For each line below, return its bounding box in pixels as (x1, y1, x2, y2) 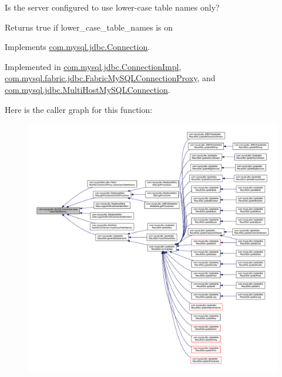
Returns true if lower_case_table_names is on (5, 21, 173, 33)
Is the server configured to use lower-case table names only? (5, 1, 220, 13)
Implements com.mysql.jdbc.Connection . (5, 41, 150, 53)
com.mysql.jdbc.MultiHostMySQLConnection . (5, 83, 170, 95)
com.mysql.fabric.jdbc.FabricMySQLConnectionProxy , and (5, 72, 216, 84)
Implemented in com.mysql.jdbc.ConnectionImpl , (5, 60, 182, 72)
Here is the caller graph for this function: (5, 103, 153, 115)
